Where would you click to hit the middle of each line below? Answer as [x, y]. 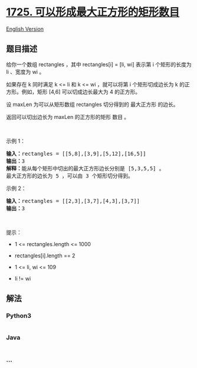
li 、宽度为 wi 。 [25, 72]
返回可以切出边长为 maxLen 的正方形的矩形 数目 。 [68, 117]
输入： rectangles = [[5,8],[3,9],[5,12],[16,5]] [76, 154]
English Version [25, 29]
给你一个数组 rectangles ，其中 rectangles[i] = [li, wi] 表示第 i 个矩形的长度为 [99, 64]
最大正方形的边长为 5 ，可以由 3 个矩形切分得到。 [70, 176]
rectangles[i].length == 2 [45, 256]
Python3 [19, 316]
